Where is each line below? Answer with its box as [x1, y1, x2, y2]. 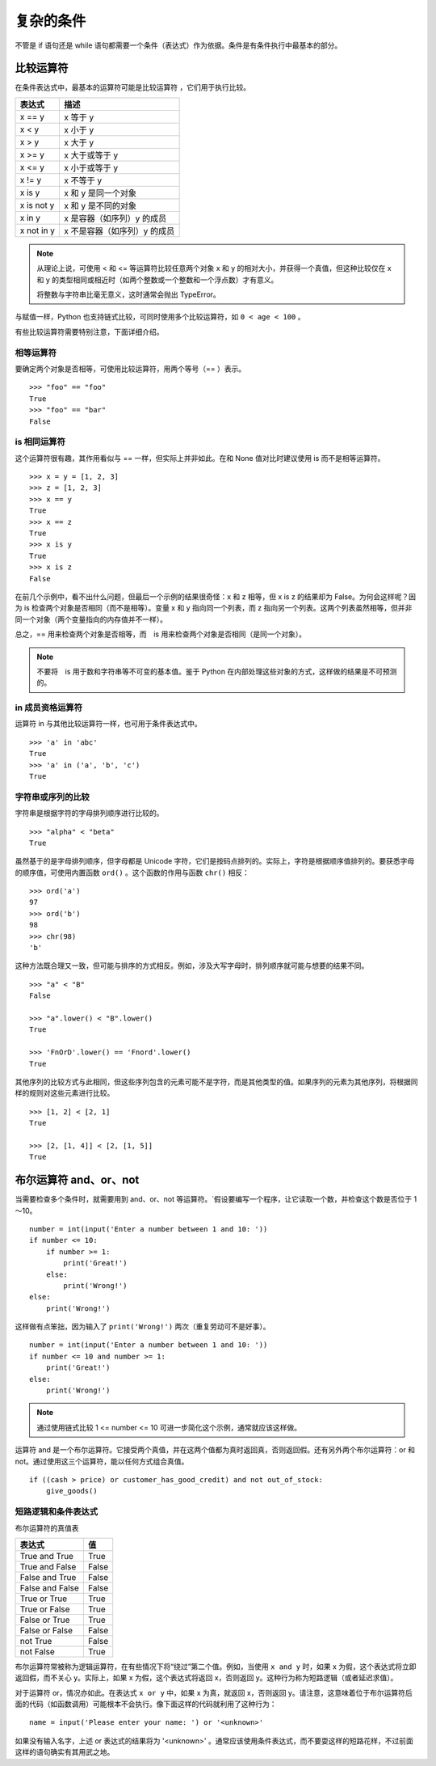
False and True [19, 1571, 77, 1582]
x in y [19, 212, 40, 223]
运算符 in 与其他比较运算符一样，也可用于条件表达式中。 [15, 719, 202, 729]
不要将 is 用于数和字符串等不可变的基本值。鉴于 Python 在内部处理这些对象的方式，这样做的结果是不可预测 [36, 666, 397, 676]
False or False [19, 1624, 73, 1636]
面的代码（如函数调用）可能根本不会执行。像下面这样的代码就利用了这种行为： [15, 1699, 277, 1709]
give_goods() [45, 1486, 98, 1496]
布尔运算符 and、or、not [15, 1173, 140, 1187]
